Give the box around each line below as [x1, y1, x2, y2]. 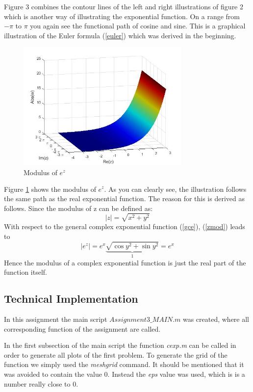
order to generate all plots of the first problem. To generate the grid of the [4, 349, 228, 360]
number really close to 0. [4, 378, 78, 389]
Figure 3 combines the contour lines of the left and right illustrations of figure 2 [4, 1, 243, 11]
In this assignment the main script [4, 314, 107, 324]
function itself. [4, 267, 47, 277]
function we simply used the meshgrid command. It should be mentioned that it [4, 359, 244, 369]
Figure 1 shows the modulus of [4, 183, 96, 194]
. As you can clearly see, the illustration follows [104, 183, 247, 194]
